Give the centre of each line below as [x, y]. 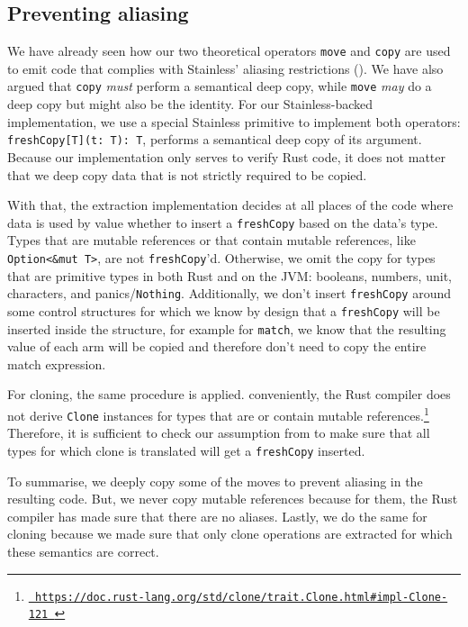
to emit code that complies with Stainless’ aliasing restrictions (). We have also [225, 68]
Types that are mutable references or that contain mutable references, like [211, 240]
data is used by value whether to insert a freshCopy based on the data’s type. [223, 222]
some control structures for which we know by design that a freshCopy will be [224, 310]
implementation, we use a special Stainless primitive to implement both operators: [234, 121]
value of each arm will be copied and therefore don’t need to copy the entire [217, 346]
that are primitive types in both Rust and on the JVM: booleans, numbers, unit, [229, 275]
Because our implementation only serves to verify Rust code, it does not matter [226, 156]
